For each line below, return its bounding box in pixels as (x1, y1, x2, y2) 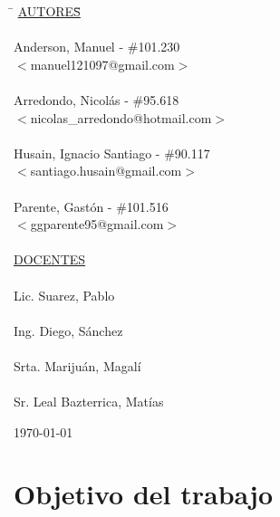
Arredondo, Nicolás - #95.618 (14, 90, 179, 109)
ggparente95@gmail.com (30, 215, 164, 234)
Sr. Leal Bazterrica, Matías (14, 392, 164, 411)
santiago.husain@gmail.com (30, 161, 182, 180)
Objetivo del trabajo (14, 475, 274, 512)
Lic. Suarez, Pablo (14, 285, 115, 304)
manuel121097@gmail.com (30, 54, 175, 73)
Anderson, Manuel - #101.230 (14, 37, 180, 56)
